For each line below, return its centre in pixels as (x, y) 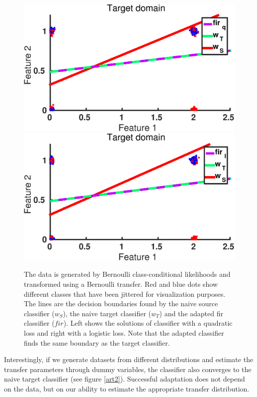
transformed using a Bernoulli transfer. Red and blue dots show (121, 284)
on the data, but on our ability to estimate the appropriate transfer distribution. (127, 389)
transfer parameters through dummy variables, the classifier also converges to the (128, 369)
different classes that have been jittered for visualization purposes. (125, 294)
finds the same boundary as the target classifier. (97, 342)
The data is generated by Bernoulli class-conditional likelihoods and (127, 274)
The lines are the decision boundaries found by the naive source (121, 303)
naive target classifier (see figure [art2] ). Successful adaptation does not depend (125, 379)
